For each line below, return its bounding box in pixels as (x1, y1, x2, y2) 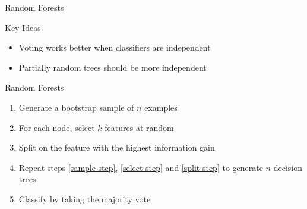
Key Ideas (5, 21, 41, 33)
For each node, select (18, 121, 95, 133)
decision (273, 161, 302, 173)
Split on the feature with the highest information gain (18, 141, 215, 154)
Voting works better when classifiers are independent (18, 41, 211, 54)
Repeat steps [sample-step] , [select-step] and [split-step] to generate (18, 161, 263, 173)
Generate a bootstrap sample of (18, 101, 134, 113)
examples (144, 101, 178, 113)
